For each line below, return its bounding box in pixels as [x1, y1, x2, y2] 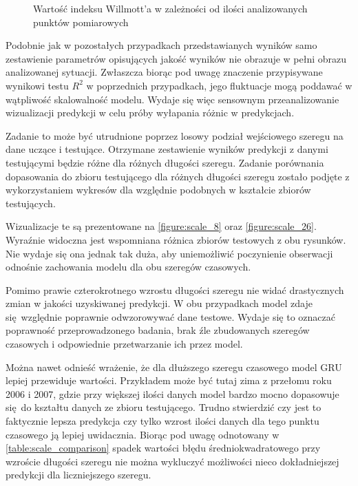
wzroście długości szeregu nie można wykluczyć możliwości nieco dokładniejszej [6, 454, 339, 468]
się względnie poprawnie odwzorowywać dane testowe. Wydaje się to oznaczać [6, 309, 335, 324]
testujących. [6, 196, 56, 210]
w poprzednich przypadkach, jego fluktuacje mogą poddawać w [86, 78, 352, 92]
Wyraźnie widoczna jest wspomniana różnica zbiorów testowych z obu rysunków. [6, 232, 346, 246]
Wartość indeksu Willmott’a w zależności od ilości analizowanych [33, 1, 308, 15]
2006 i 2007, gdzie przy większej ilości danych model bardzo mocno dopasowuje [6, 386, 339, 401]
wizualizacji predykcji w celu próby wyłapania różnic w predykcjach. [6, 105, 295, 120]
